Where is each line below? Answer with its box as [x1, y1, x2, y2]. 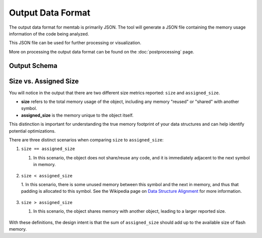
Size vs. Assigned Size [9, 77, 79, 85]
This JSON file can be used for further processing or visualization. [9, 40, 142, 46]
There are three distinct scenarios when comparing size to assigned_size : [9, 136, 164, 143]
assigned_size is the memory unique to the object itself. [21, 112, 133, 118]
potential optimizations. [9, 128, 56, 134]
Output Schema [9, 61, 58, 70]
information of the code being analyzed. [9, 31, 89, 36]
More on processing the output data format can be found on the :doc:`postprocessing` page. [9, 49, 194, 54]
